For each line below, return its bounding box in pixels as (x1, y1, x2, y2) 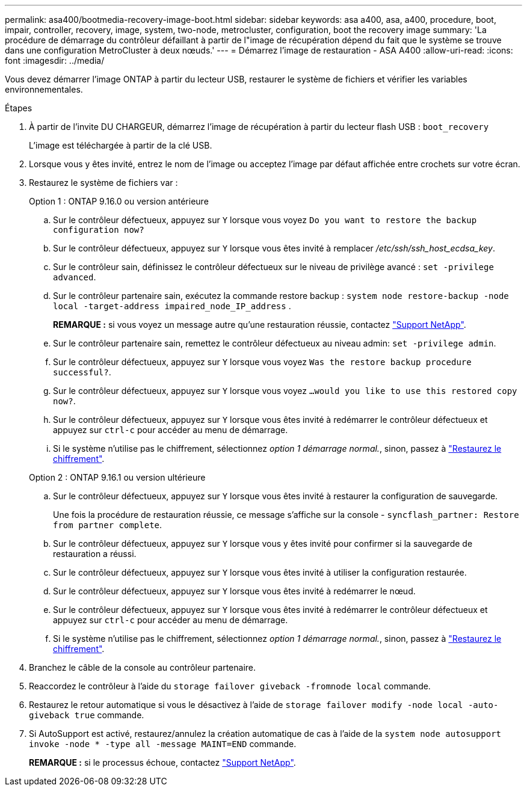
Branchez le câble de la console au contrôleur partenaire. (29, 662, 256, 673)
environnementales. (5, 84, 83, 94)
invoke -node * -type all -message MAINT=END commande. (29, 739, 297, 749)
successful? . (53, 367, 111, 377)
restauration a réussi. (53, 549, 137, 559)
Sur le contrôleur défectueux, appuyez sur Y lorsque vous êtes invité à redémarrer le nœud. (53, 586, 416, 596)
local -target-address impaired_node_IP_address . (53, 301, 291, 311)
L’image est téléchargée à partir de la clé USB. (29, 140, 212, 150)
